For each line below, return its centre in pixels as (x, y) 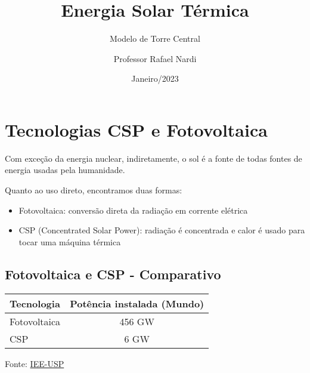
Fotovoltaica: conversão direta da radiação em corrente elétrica (133, 210)
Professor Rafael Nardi (155, 58)
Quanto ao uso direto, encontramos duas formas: (94, 190)
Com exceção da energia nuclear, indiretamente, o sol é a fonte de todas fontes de (154, 158)
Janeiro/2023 (155, 78)
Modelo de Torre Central (155, 38)
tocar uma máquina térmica (70, 241)
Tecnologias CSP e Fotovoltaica (136, 129)
